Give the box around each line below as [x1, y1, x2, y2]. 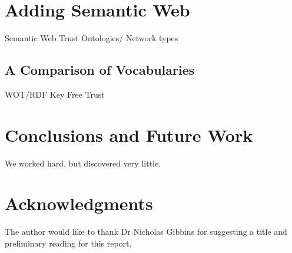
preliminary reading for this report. [5, 237, 132, 249]
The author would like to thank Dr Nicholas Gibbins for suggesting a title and [5, 225, 287, 238]
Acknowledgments [5, 191, 153, 215]
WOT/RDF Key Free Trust [5, 88, 105, 100]
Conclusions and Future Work [5, 122, 253, 147]
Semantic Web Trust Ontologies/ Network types [5, 32, 178, 44]
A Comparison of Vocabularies [5, 61, 195, 79]
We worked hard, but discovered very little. [5, 157, 161, 169]
